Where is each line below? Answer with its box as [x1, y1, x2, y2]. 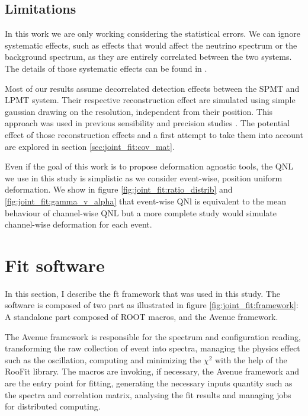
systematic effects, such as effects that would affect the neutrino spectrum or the [5, 39, 297, 51]
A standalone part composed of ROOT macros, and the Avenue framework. [5, 311, 278, 323]
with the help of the [214, 353, 287, 366]
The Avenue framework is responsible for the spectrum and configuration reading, [5, 330, 301, 343]
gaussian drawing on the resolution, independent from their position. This [5, 105, 273, 117]
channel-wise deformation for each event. [5, 218, 152, 231]
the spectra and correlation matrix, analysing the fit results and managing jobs [5, 388, 291, 401]
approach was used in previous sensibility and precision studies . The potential [5, 117, 290, 129]
